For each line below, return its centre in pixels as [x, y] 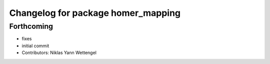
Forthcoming [31, 26]
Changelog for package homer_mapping [95, 13]
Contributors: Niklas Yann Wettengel [59, 53]
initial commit [35, 46]
